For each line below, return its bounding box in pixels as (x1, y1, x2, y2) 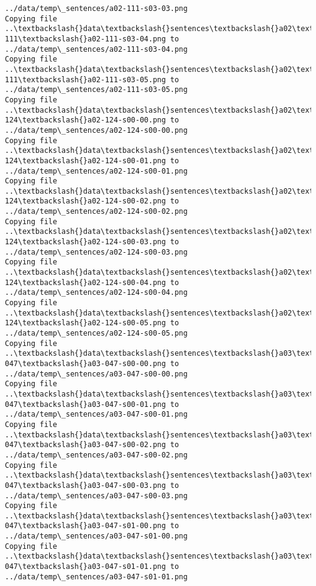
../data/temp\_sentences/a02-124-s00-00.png (5, 125, 188, 135)
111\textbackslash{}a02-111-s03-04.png (5, 34, 166, 43)
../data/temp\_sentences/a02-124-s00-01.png (5, 166, 188, 175)
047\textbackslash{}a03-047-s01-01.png (5, 562, 166, 571)
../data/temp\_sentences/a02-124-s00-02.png (5, 207, 188, 216)
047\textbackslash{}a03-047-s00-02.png (5, 440, 166, 450)
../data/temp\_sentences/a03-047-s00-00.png (5, 369, 188, 378)
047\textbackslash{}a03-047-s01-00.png (5, 521, 166, 531)
